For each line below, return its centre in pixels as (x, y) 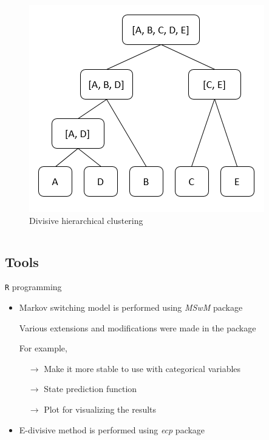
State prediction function (90, 389)
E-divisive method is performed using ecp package (112, 429)
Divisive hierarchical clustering (86, 220)
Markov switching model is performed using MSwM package (131, 307)
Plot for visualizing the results (100, 409)
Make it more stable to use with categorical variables (142, 368)
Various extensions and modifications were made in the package (138, 327)
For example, (43, 348)
